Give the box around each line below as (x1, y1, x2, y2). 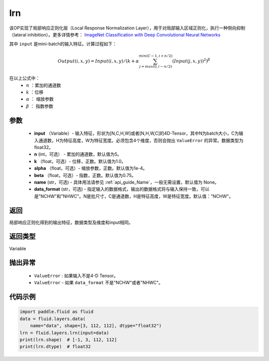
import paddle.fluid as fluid (19, 309, 94, 315)
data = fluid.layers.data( (19, 316, 86, 322)
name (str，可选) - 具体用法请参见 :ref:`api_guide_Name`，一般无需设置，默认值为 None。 (34, 179, 219, 185)
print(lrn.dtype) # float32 (19, 344, 91, 350)
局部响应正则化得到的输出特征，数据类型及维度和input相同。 (9, 219, 134, 225)
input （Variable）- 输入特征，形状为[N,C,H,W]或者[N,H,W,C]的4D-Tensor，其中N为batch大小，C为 (34, 130, 239, 137)
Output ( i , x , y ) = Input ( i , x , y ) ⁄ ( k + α (57, 58, 139, 64)
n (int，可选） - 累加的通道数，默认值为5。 (34, 151, 122, 157)
